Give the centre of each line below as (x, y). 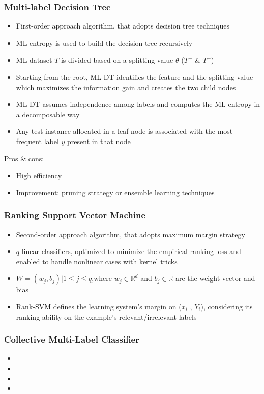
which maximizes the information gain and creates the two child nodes (126, 87)
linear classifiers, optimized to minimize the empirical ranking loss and (131, 251)
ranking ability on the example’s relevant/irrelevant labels (106, 316)
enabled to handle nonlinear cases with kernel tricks (97, 261)
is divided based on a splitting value (117, 60)
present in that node (99, 141)
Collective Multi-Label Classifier (72, 339)
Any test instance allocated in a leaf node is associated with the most (124, 131)
